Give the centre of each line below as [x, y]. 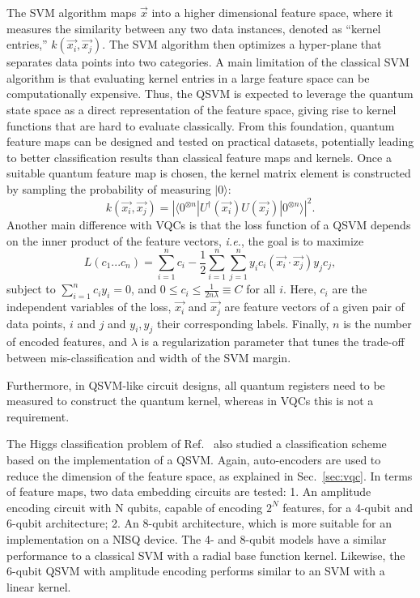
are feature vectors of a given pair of [314, 307]
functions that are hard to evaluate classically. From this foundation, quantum [201, 125]
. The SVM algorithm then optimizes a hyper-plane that [242, 44]
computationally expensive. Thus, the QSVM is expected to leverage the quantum [210, 94]
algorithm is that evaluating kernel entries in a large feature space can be [188, 77]
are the [350, 289]
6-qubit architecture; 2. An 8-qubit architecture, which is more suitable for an [199, 523]
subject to [31, 289]
